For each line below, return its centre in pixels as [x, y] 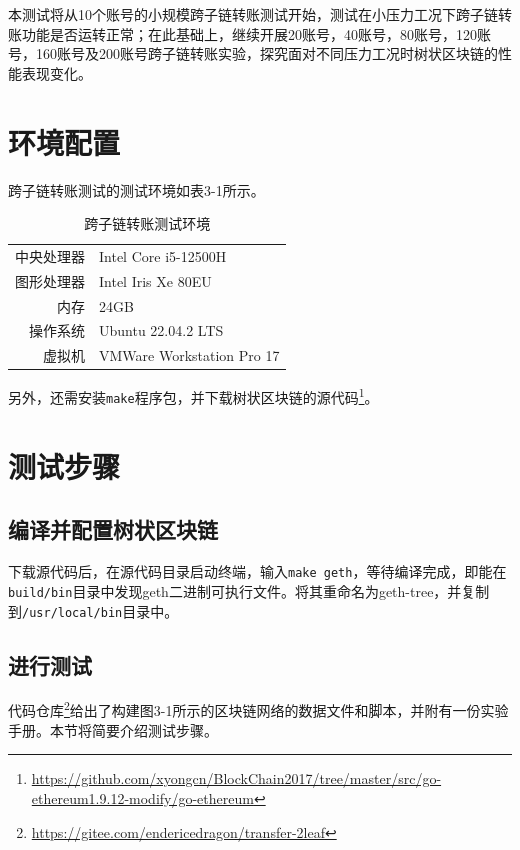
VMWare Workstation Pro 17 [189, 355]
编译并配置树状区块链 [113, 529]
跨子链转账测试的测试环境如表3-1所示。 [136, 189]
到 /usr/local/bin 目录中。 [93, 610]
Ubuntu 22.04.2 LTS [161, 330]
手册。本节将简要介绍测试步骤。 [113, 729]
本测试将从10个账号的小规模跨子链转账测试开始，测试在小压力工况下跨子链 [253, 14]
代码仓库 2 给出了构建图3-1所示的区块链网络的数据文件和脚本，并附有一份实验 [258, 709]
